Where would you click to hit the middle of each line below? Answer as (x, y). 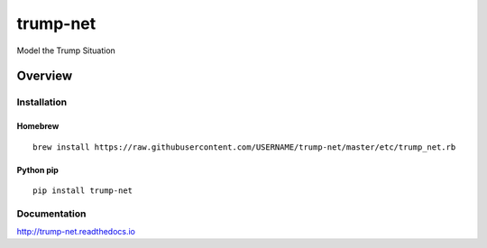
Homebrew (38, 126)
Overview (45, 76)
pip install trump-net (83, 190)
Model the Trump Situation (66, 51)
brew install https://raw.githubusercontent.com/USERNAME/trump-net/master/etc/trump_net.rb (244, 147)
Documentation (51, 214)
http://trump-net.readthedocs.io (76, 232)
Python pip (37, 170)
